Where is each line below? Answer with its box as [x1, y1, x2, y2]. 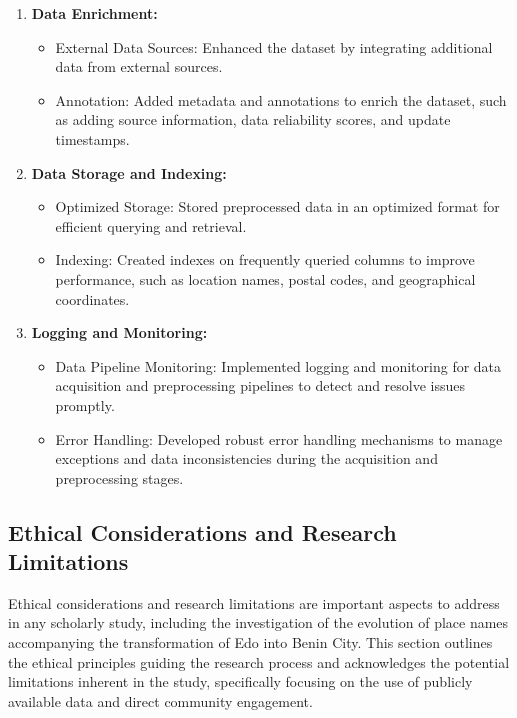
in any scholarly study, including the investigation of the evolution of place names [8, 612, 509, 633]
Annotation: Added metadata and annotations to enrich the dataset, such [55, 89, 507, 110]
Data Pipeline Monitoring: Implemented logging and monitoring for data [55, 355, 502, 376]
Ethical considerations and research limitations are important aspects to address [8, 592, 500, 613]
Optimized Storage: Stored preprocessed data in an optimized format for [55, 196, 500, 217]
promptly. [55, 394, 115, 415]
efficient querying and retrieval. [55, 215, 247, 236]
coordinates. [55, 288, 130, 309]
